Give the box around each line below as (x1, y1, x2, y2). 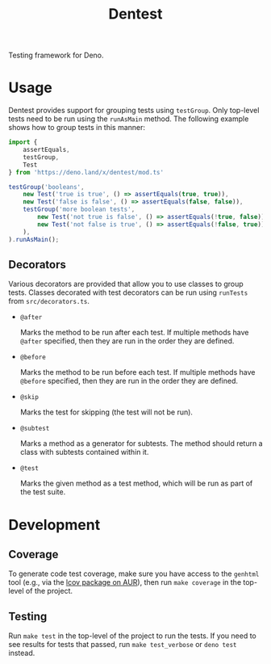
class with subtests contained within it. (19, 448, 149, 457)
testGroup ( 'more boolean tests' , (23, 205, 135, 214)
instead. (8, 648, 35, 658)
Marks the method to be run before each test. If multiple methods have (19, 368, 256, 377)
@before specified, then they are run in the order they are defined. (19, 376, 239, 386)
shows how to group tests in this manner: (8, 123, 146, 132)
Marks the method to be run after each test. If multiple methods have (19, 328, 249, 338)
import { (8, 138, 38, 146)
